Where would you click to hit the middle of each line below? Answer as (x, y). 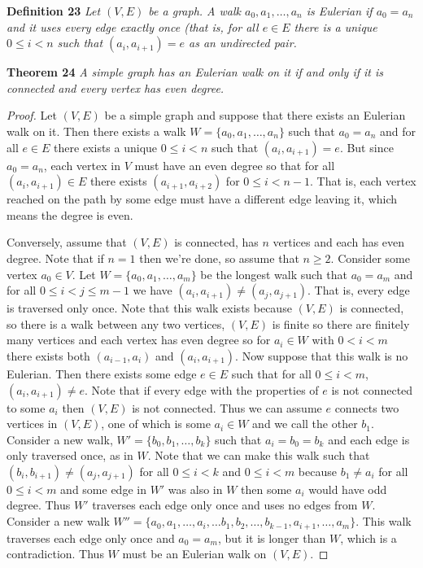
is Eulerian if (339, 11)
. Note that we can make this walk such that (259, 455)
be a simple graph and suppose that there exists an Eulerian (255, 115)
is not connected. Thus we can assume (227, 407)
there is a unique (336, 26)
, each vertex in (82, 165)
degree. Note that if (55, 258)
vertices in (32, 424)
